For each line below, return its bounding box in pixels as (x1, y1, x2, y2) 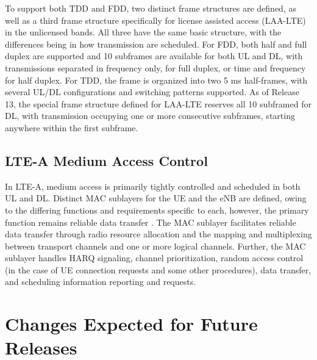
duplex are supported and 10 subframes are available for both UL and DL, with (5, 49, 303, 62)
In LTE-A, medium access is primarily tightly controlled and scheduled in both (5, 179, 301, 192)
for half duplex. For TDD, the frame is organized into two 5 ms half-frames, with (5, 73, 308, 86)
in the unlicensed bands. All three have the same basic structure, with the (5, 26, 282, 38)
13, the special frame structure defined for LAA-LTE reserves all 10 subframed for (5, 97, 312, 110)
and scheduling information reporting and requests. (5, 275, 196, 288)
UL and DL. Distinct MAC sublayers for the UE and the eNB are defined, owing (5, 192, 307, 204)
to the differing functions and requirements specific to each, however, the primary (5, 203, 309, 216)
